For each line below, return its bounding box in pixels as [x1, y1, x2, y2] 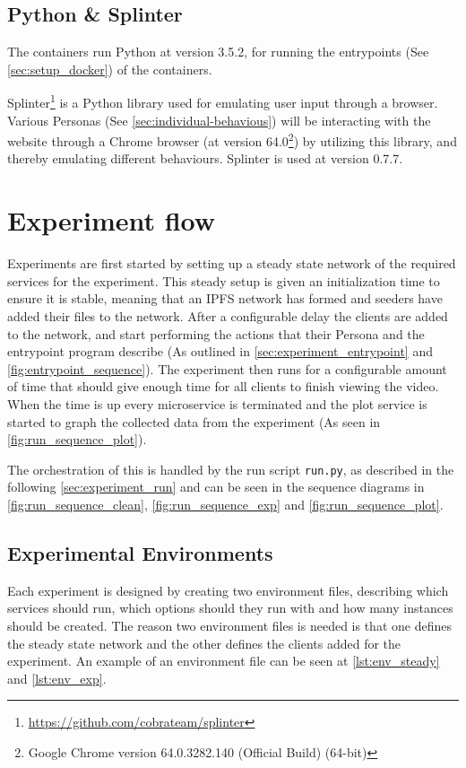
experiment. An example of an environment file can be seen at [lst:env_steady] [7, 651, 440, 670]
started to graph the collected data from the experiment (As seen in [7, 412, 381, 431]
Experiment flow [7, 202, 216, 239]
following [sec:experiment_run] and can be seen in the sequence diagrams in [7, 477, 425, 496]
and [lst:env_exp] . [7, 668, 107, 687]
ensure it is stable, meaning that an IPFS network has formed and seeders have [7, 289, 443, 308]
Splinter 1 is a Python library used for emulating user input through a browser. [7, 91, 438, 112]
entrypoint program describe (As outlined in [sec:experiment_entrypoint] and [7, 342, 433, 361]
